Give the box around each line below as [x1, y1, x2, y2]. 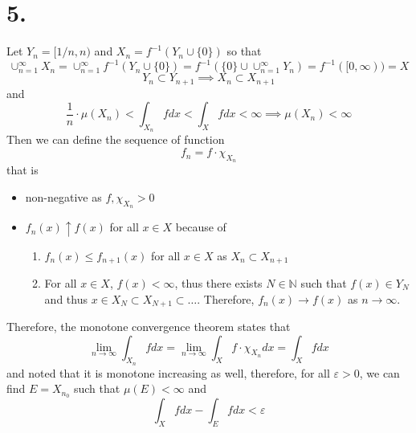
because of [175, 219, 226, 235]
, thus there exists [174, 275, 263, 292]
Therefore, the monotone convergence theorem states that [6, 318, 291, 335]
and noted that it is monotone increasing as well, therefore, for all [6, 364, 330, 381]
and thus [44, 290, 88, 307]
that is [6, 161, 39, 178]
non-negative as [25, 188, 102, 205]
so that [226, 43, 262, 59]
